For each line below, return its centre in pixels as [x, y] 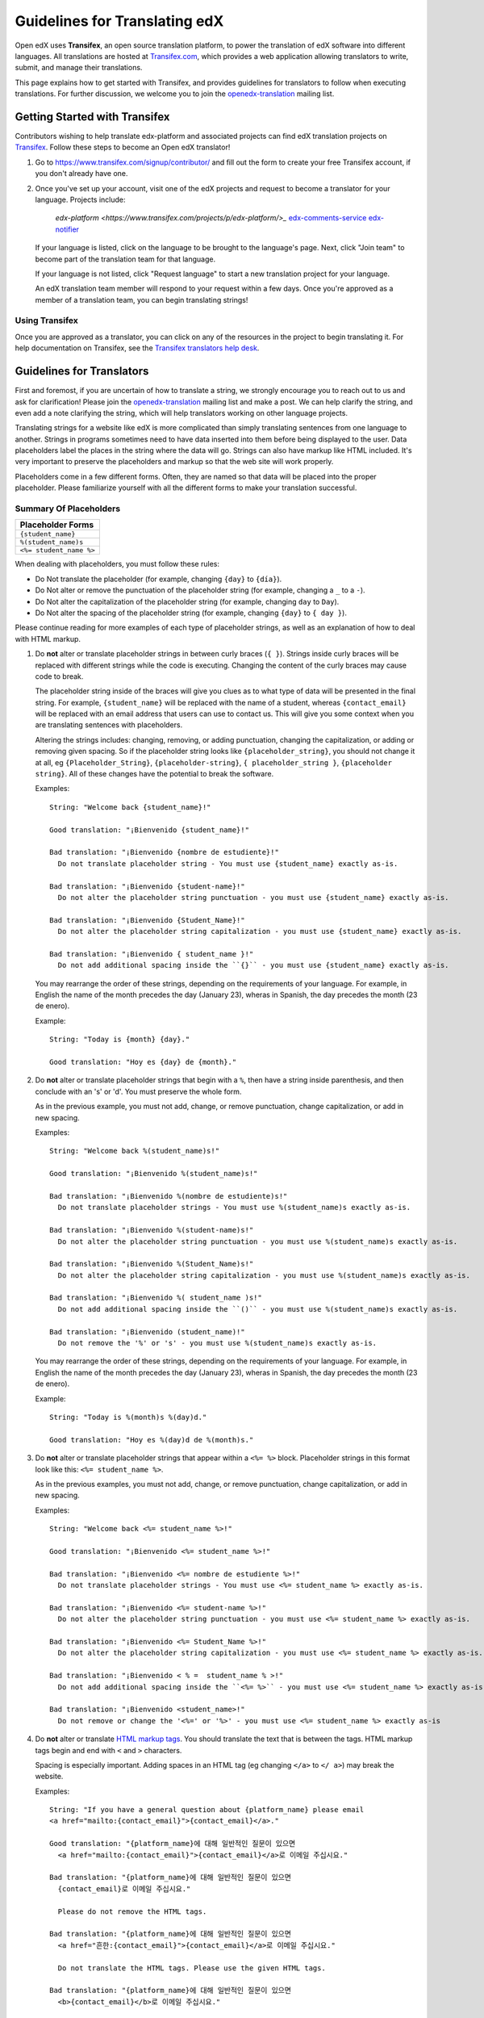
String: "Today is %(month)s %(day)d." [128, 1417]
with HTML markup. [48, 638]
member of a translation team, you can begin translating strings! [142, 299]
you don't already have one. [81, 174]
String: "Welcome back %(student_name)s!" [135, 1151]
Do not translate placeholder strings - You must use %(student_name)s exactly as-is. [234, 1208]
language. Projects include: [80, 199]
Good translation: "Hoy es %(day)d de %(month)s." [152, 1440]
